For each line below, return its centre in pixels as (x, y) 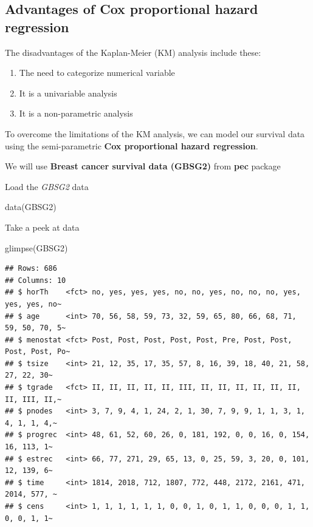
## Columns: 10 (36, 280)
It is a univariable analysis (68, 93)
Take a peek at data (42, 227)
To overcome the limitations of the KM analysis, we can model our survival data (155, 133)
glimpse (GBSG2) (36, 247)
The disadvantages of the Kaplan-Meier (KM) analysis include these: (133, 52)
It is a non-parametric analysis (76, 113)
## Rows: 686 (31, 269)
